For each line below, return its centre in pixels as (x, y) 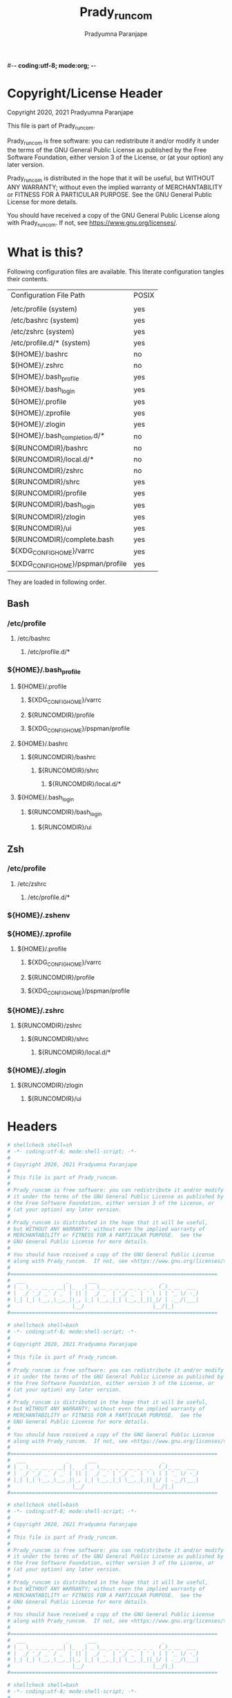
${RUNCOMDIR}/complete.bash (62, 540)
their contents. (28, 278)
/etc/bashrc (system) (45, 320)
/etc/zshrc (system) (42, 331)
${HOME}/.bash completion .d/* (58, 436)
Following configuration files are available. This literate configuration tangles (116, 272)
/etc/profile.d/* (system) (51, 342)
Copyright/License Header (85, 93)
